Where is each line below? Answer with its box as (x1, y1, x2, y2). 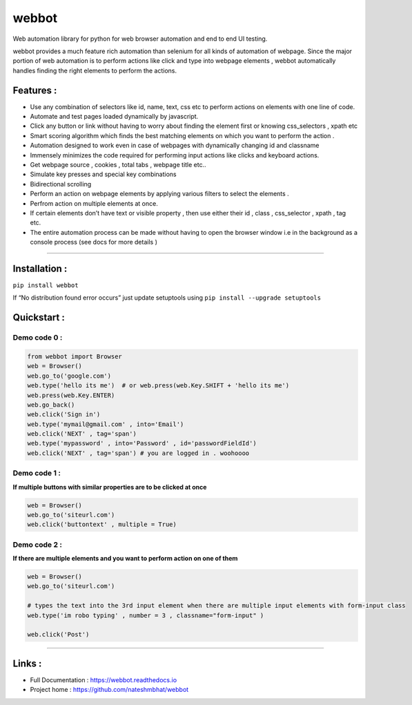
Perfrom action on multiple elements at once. (30, 199, 158, 207)
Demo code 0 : (12, 333, 63, 342)
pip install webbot (12, 282, 79, 289)
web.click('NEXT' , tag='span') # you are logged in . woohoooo (27, 449, 250, 457)
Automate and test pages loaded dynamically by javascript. (30, 113, 199, 121)
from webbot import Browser (27, 352, 122, 360)
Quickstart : (12, 311, 66, 324)
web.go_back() (27, 400, 75, 409)
